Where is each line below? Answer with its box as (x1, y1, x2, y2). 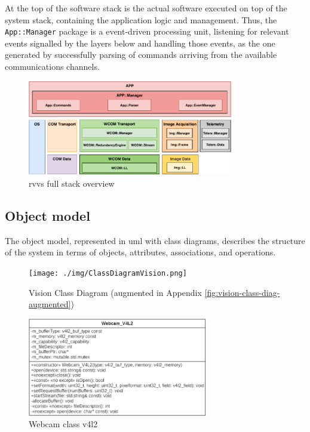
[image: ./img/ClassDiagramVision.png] (29, 269, 187, 277)
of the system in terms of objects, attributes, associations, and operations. (5, 246, 276, 258)
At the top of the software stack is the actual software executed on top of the (5, 2, 287, 14)
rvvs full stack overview (29, 177, 115, 190)
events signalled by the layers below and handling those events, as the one (5, 36, 275, 49)
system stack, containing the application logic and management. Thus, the (5, 13, 277, 26)
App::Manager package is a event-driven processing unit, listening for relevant (5, 25, 289, 38)
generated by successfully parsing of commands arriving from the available (5, 48, 277, 61)
